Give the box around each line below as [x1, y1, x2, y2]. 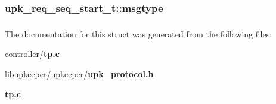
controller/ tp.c [5, 48, 60, 60]
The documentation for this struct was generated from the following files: [5, 27, 272, 40]
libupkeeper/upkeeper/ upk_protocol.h [5, 67, 154, 80]
